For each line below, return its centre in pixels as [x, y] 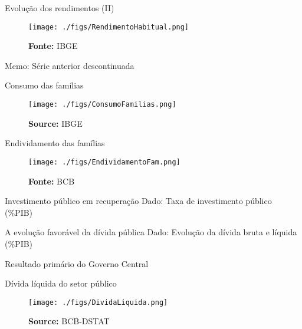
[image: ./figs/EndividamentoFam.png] [104, 162]
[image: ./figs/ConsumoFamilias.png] [102, 105]
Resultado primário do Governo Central [77, 263]
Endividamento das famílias [55, 143]
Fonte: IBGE [53, 46]
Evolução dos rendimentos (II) [60, 8]
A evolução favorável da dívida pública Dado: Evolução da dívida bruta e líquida [151, 232]
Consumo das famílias [44, 85]
